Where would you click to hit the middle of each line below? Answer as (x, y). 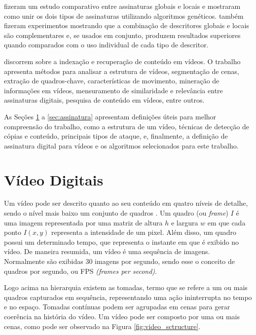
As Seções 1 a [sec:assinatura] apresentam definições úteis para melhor (110, 116)
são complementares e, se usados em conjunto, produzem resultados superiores (122, 35)
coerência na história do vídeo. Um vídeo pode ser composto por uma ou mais (122, 316)
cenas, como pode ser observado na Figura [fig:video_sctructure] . (102, 326)
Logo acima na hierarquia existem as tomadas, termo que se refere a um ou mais (126, 287)
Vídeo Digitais (54, 179)
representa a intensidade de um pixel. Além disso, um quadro (144, 232)
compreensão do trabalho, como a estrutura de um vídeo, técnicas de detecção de (127, 126)
